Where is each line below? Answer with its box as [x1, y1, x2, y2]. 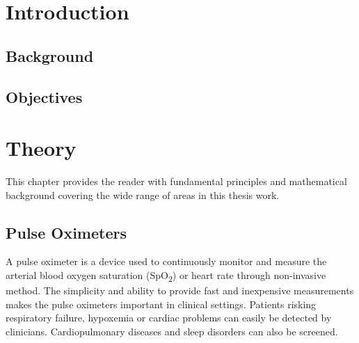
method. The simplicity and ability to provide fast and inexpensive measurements [6, 283, 354, 298]
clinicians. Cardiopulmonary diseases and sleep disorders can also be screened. [6, 324, 338, 338]
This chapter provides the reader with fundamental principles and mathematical [6, 174, 347, 189]
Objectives [6, 86, 83, 107]
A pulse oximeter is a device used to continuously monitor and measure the [6, 254, 327, 269]
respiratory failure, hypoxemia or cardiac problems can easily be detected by [6, 310, 332, 325]
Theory [6, 134, 77, 162]
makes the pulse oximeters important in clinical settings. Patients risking [6, 296, 317, 311]
